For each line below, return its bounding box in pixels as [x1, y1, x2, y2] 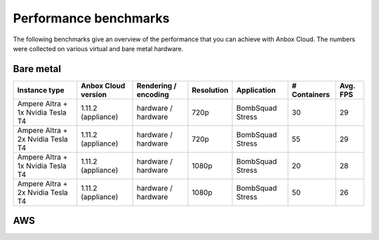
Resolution [192, 85, 229, 94]
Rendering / [136, 80, 177, 90]
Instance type [17, 85, 65, 94]
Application [236, 85, 277, 94]
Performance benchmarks [13, 10, 170, 26]
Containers [291, 90, 330, 99]
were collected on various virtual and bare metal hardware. [13, 44, 184, 52]
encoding [136, 90, 169, 99]
